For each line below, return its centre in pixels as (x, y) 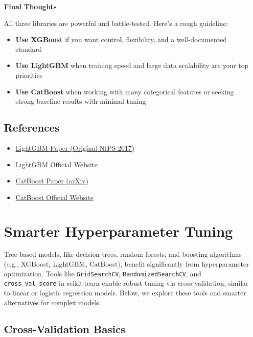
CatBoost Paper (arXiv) (52, 181)
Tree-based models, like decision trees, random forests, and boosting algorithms (123, 254)
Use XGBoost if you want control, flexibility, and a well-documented (121, 39)
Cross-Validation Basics (65, 328)
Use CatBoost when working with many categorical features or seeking (125, 91)
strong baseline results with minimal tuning (81, 101)
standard (29, 49)
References (32, 127)
